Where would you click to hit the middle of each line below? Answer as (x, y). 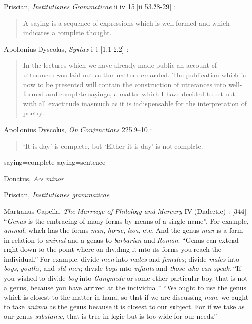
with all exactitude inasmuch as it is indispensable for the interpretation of (135, 103)
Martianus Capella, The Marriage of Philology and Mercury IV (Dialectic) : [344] (125, 211)
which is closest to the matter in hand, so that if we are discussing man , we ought (126, 297)
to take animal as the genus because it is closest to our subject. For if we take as (124, 306)
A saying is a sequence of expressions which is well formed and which (126, 23)
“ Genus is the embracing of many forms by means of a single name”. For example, (126, 220)
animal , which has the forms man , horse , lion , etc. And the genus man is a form (124, 230)
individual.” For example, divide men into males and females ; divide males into (122, 258)
